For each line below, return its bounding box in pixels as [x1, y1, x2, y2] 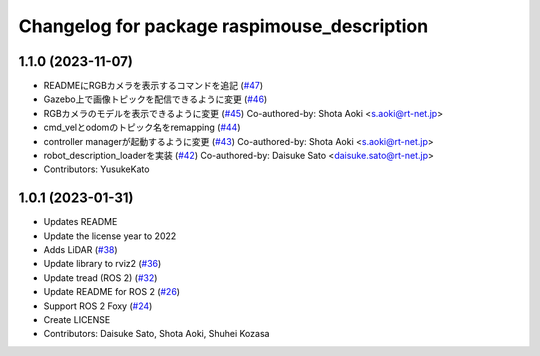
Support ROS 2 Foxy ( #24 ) [43, 300, 153, 312]
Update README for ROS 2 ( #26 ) [43, 286, 180, 298]
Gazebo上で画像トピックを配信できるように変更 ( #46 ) [43, 93, 268, 105]
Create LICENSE [43, 314, 111, 326]
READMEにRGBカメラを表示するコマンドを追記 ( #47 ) [43, 80, 264, 92]
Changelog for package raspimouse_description [18, 15, 429, 37]
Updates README [43, 216, 118, 228]
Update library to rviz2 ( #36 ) [43, 258, 162, 270]
